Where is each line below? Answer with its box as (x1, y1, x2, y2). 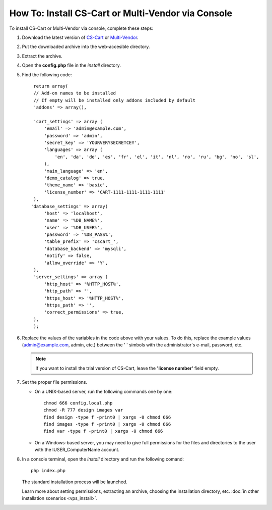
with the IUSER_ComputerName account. (34, 447, 120, 453)
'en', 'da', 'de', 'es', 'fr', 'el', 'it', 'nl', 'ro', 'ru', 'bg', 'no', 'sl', (54, 154, 259, 160)
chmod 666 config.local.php (43, 400, 113, 406)
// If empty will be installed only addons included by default (33, 97, 196, 103)
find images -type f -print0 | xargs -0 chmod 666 (43, 422, 171, 427)
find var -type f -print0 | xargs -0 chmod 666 (43, 428, 163, 434)
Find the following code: (22, 71, 73, 78)
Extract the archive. (22, 53, 62, 59)
